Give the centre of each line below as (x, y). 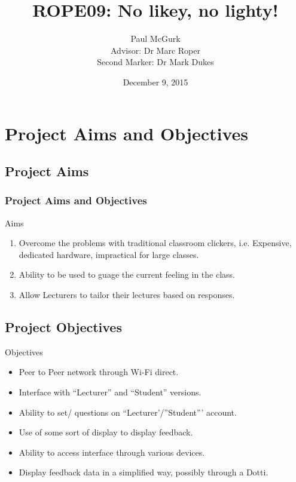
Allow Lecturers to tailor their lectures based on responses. (127, 295)
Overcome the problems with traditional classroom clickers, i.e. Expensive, (155, 243)
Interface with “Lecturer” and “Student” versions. (110, 392)
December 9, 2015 (155, 82)
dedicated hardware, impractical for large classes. (109, 254)
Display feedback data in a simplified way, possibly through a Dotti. (144, 472)
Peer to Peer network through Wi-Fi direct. (99, 372)
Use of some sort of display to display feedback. (106, 432)
